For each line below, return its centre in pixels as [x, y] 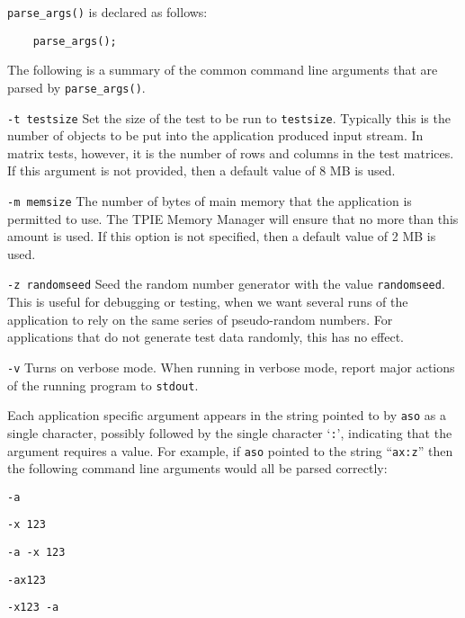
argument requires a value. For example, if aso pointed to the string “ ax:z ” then [230, 450]
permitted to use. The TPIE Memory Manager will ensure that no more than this [233, 218]
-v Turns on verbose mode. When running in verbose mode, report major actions [231, 367]
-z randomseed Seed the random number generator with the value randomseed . [226, 284]
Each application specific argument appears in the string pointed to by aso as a [227, 415]
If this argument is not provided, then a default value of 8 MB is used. [201, 170]
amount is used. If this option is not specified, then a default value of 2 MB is [222, 236]
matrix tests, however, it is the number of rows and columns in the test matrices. [231, 152]
